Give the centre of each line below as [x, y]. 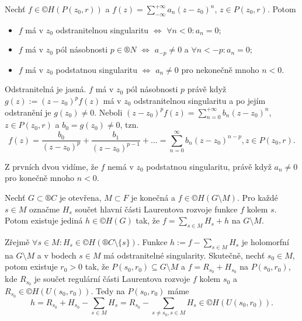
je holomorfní [265, 241]
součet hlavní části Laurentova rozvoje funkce [156, 209]
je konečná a [153, 197]
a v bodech [57, 255]
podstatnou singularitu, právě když [209, 166]
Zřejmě [17, 241]
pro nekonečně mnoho [220, 69]
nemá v [121, 166]
